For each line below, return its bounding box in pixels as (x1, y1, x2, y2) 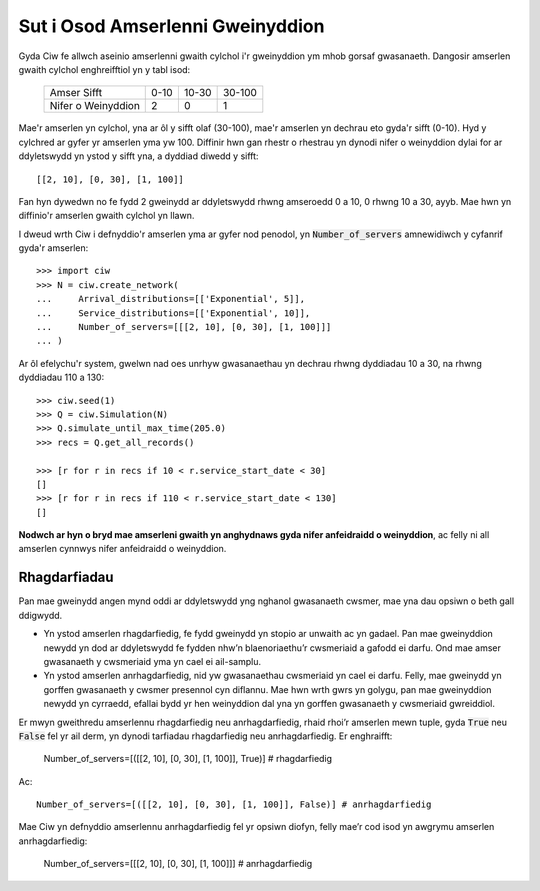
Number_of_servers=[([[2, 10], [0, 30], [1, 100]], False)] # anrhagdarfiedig (36, 799, 432, 810)
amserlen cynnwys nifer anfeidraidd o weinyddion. (18, 543, 227, 555)
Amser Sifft (49, 86, 103, 100)
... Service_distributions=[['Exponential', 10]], (36, 307, 311, 319)
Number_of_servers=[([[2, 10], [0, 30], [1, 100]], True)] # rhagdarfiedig (43, 753, 333, 765)
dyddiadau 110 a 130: (18, 371, 105, 384)
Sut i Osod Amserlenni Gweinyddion (18, 15, 325, 37)
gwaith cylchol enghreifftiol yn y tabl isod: (18, 63, 191, 75)
